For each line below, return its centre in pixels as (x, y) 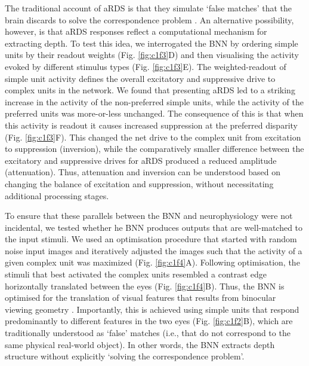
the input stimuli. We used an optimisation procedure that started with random (151, 239)
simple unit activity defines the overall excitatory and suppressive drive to (140, 78)
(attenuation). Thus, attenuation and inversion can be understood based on (143, 172)
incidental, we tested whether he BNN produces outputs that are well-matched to (154, 227)
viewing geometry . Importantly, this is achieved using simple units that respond (152, 309)
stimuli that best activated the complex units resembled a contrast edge (136, 274)
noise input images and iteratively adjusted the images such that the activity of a (154, 250)
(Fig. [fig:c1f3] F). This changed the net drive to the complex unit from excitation (153, 137)
